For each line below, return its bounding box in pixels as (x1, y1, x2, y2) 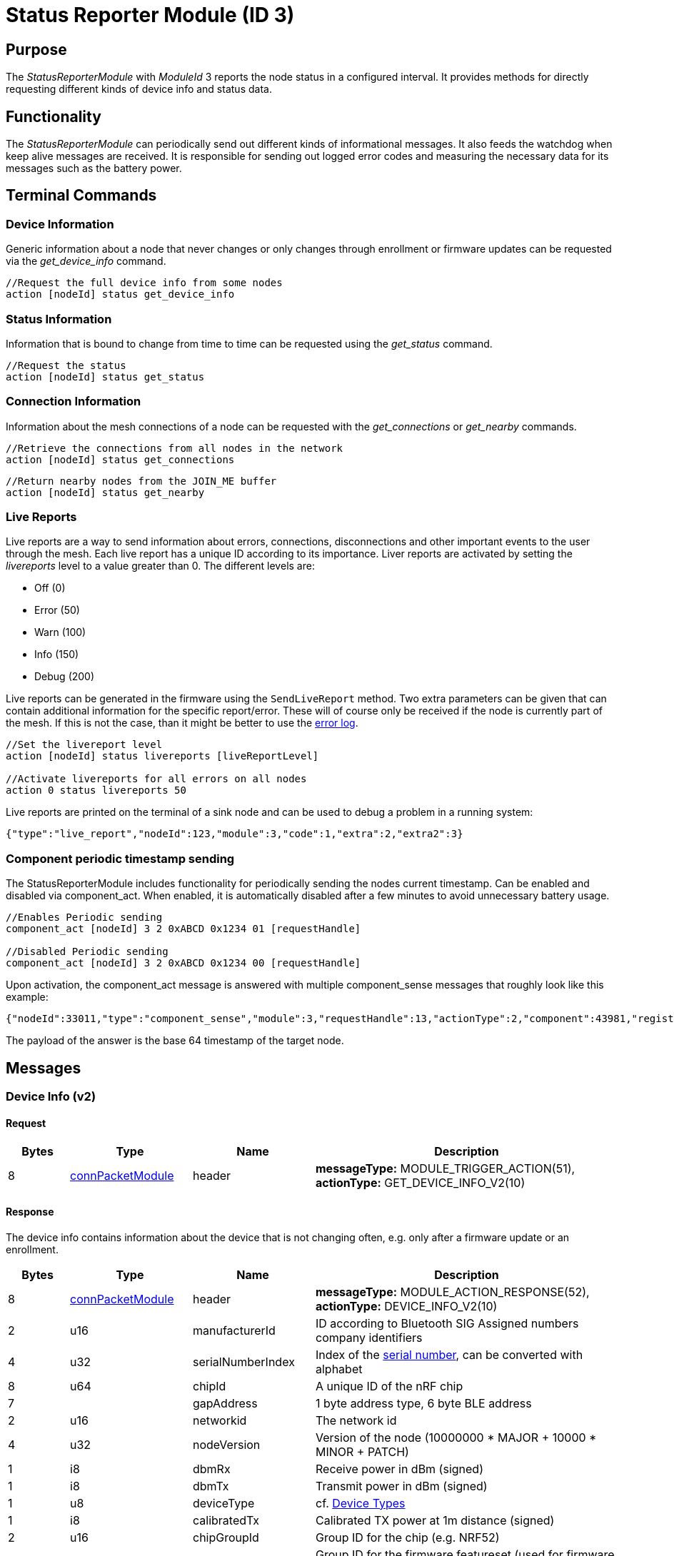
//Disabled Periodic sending (6, 946, 168, 958)
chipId (193, 1378, 226, 1393)
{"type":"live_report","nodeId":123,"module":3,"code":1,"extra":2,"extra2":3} (6, 828, 463, 840)
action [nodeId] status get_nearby (6, 486, 205, 498)
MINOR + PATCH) (316, 1444, 409, 1459)
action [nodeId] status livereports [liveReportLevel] (6, 750, 319, 762)
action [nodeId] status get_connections (6, 453, 235, 465)
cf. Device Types (316, 1495, 406, 1510)
